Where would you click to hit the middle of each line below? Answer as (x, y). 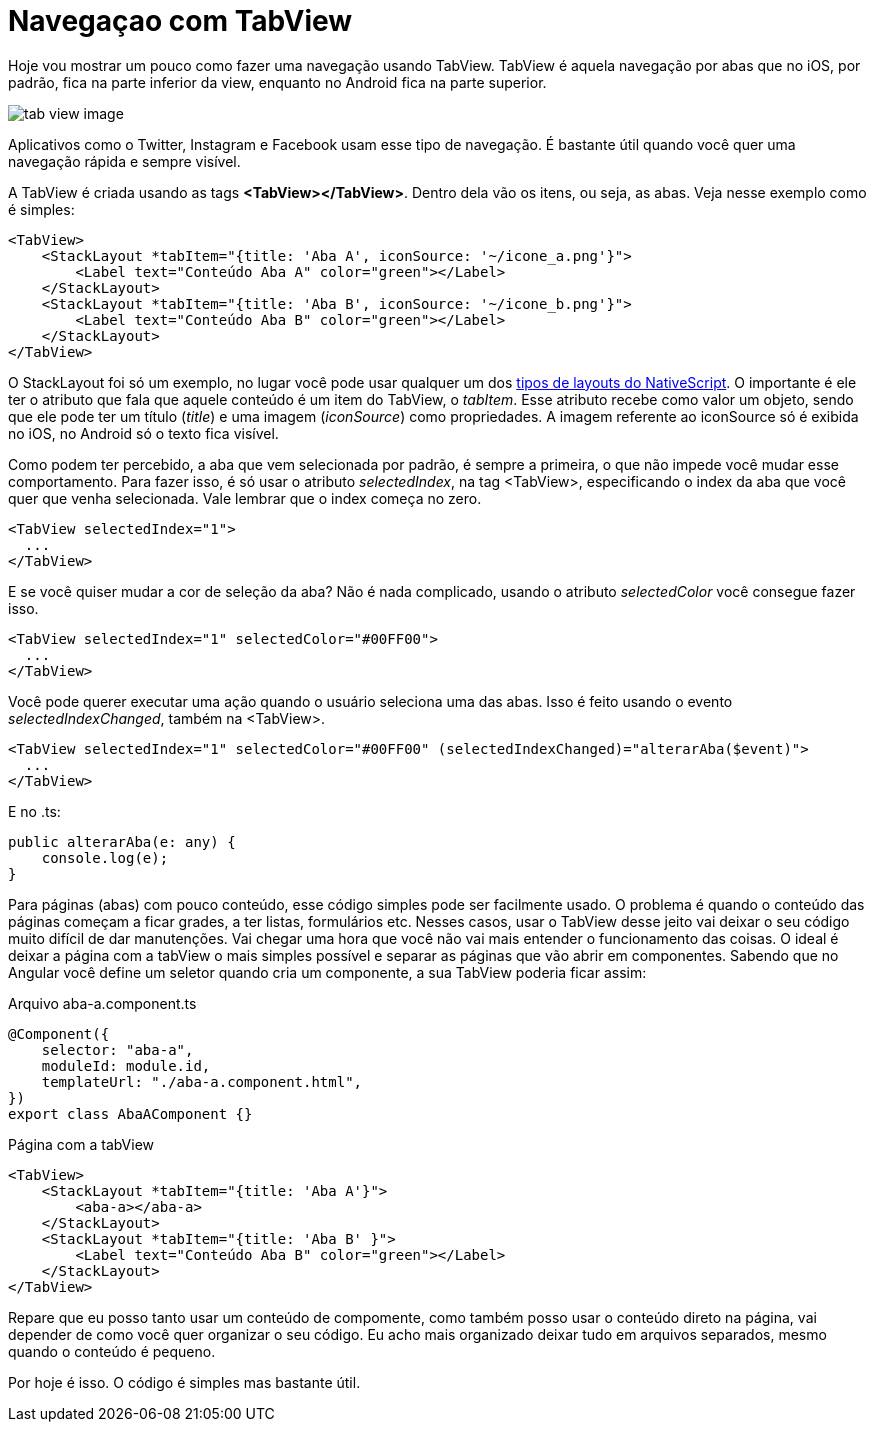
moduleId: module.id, (126, 1065)
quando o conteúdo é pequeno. (112, 1351)
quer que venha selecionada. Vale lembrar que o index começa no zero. (245, 498)
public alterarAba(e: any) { (122, 841)
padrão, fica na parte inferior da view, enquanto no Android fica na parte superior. (277, 82)
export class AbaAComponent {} (130, 1113)
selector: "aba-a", (117, 1049)
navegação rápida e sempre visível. (124, 161)
